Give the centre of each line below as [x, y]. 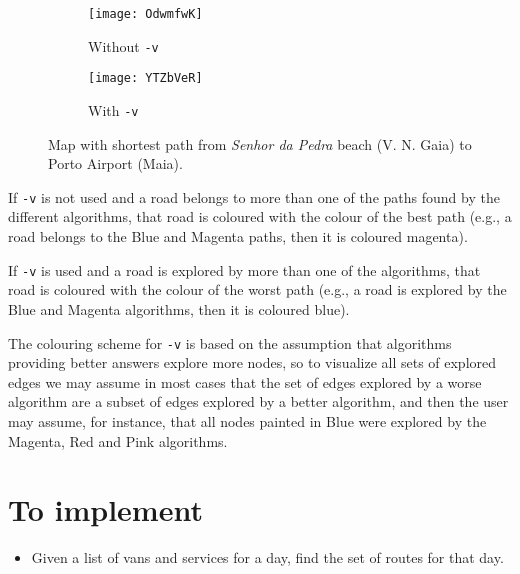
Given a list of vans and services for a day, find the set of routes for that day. [267, 557]
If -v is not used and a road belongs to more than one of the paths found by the [254, 196]
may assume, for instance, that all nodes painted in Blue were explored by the [247, 420]
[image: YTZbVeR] [145, 78]
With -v [113, 109]
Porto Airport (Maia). [115, 163]
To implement [105, 509]
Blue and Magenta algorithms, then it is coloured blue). [179, 308]
